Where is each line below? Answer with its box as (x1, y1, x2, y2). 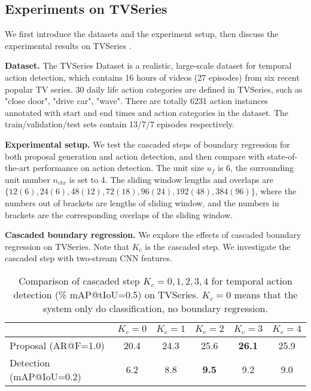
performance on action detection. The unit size (32, 161, 205, 174)
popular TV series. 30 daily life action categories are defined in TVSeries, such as (5, 83, 303, 95)
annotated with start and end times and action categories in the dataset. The (5, 106, 289, 118)
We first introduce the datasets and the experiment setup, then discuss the (5, 28, 279, 40)
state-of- (267, 149, 298, 162)
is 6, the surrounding (218, 161, 294, 174)
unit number (5, 173, 50, 185)
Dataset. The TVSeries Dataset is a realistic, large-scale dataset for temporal (5, 59, 292, 72)
